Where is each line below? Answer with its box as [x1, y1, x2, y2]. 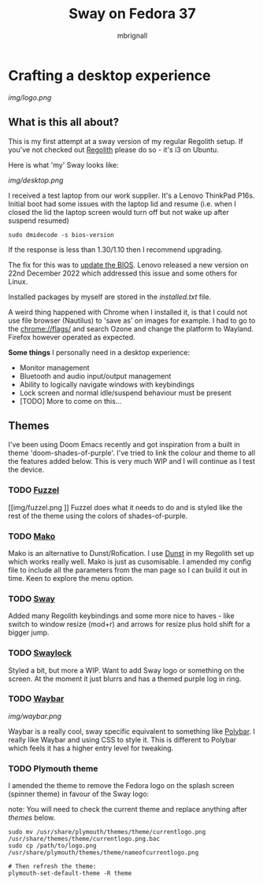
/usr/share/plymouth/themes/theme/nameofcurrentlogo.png [8, 849, 199, 857]
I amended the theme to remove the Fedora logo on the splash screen [8, 781, 235, 791]
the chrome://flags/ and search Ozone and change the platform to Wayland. [8, 324, 254, 333]
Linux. [8, 276, 28, 286]
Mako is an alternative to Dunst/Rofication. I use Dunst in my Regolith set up [8, 548, 254, 557]
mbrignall [117, 31, 148, 40]
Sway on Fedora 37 [69, 5, 196, 23]
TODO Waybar [8, 694, 65, 705]
